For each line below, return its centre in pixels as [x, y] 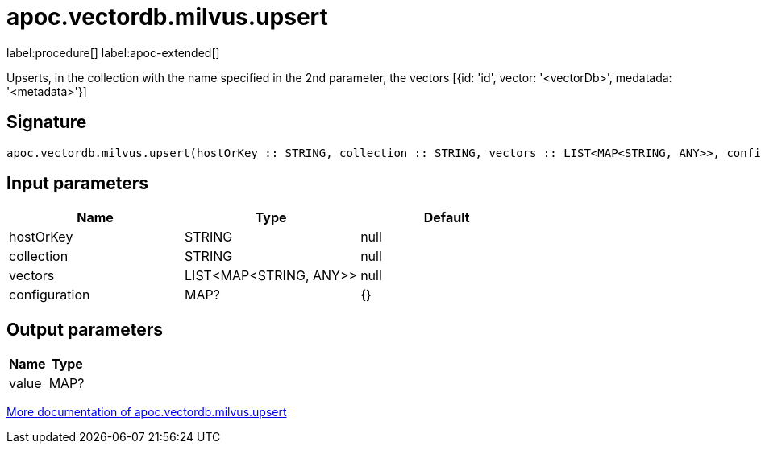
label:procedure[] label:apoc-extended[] [113, 52]
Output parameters [85, 329]
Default [447, 218]
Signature [47, 122]
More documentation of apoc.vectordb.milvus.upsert [147, 412]
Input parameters [78, 184]
